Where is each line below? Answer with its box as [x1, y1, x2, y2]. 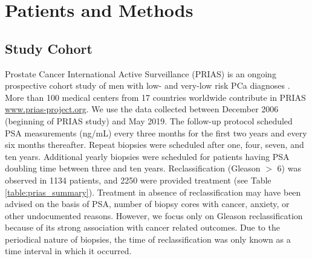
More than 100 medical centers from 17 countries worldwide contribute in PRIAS [5, 91, 306, 103]
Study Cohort [5, 39, 93, 57]
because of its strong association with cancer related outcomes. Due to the [5, 221, 280, 234]
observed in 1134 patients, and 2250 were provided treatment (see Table [5, 173, 271, 186]
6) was [277, 162, 301, 174]
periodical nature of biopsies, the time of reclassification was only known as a [5, 232, 291, 245]
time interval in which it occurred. [5, 245, 132, 257]
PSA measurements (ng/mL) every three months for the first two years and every [5, 126, 307, 139]
